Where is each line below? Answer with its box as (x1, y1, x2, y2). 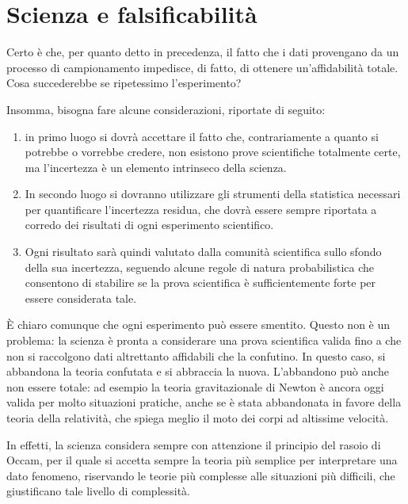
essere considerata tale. (25, 289, 137, 306)
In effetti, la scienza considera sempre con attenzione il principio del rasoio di (6, 436, 381, 452)
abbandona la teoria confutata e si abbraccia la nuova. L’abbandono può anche (6, 363, 390, 380)
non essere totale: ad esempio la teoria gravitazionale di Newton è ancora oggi (6, 378, 384, 395)
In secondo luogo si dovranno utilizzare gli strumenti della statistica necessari (25, 185, 401, 202)
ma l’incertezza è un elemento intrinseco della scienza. (25, 158, 287, 175)
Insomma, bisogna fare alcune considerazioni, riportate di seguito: (6, 101, 326, 117)
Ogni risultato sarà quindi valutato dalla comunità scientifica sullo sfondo (25, 243, 382, 260)
